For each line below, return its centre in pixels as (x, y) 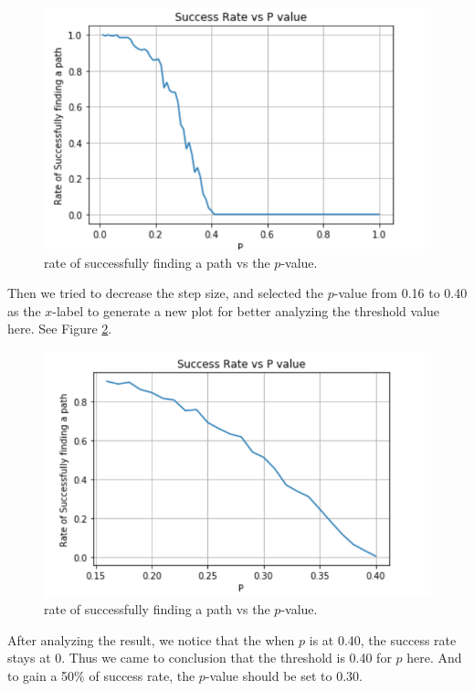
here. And (434, 658)
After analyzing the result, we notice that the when (151, 639)
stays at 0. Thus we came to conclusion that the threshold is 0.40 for (200, 658)
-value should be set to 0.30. (284, 676)
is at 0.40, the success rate (383, 639)
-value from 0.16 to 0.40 (400, 293)
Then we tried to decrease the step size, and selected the (166, 293)
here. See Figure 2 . (60, 329)
